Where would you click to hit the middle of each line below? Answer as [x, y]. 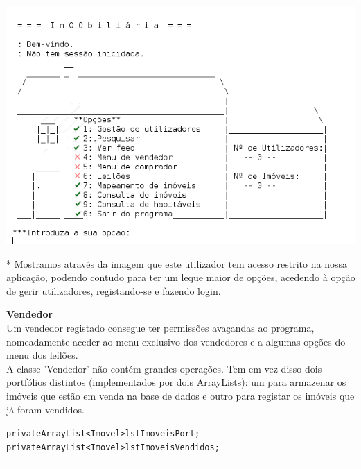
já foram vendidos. [45, 409]
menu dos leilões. [42, 355]
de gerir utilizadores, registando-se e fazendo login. [114, 290]
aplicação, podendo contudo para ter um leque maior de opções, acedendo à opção [181, 277]
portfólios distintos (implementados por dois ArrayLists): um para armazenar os [176, 382]
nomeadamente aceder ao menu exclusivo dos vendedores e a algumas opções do [176, 341]
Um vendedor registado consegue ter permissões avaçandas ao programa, [160, 328]
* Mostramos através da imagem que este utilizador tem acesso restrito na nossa [177, 263]
